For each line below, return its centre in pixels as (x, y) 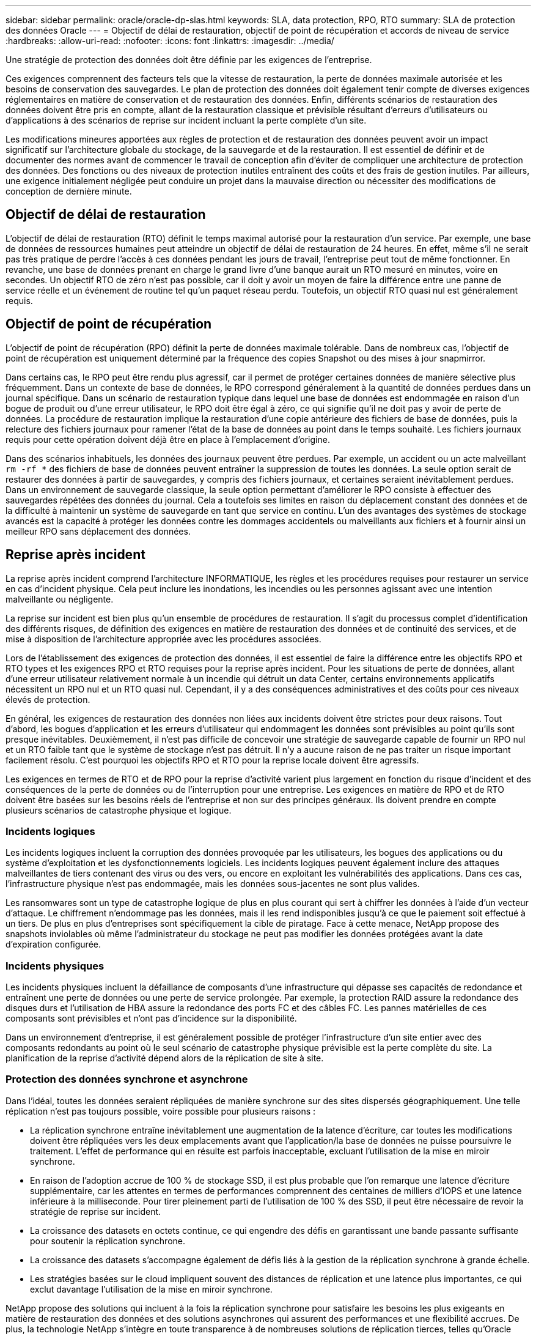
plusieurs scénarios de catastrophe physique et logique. (119, 810)
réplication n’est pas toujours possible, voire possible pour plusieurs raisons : (161, 1111)
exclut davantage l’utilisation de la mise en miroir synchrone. (151, 1289)
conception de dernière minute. (69, 191)
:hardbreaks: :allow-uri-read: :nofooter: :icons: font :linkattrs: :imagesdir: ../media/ (170, 41)
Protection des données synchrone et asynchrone (127, 1079)
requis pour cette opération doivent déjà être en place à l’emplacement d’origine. (168, 439)
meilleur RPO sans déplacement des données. (98, 531)
